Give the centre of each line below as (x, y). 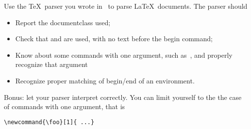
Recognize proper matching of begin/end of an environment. (105, 80)
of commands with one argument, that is (65, 106)
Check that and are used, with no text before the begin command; (114, 39)
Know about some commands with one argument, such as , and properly (124, 55)
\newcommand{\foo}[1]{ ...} (49, 122)
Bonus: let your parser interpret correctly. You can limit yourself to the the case (123, 97)
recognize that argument (51, 64)
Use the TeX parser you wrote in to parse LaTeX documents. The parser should (126, 6)
